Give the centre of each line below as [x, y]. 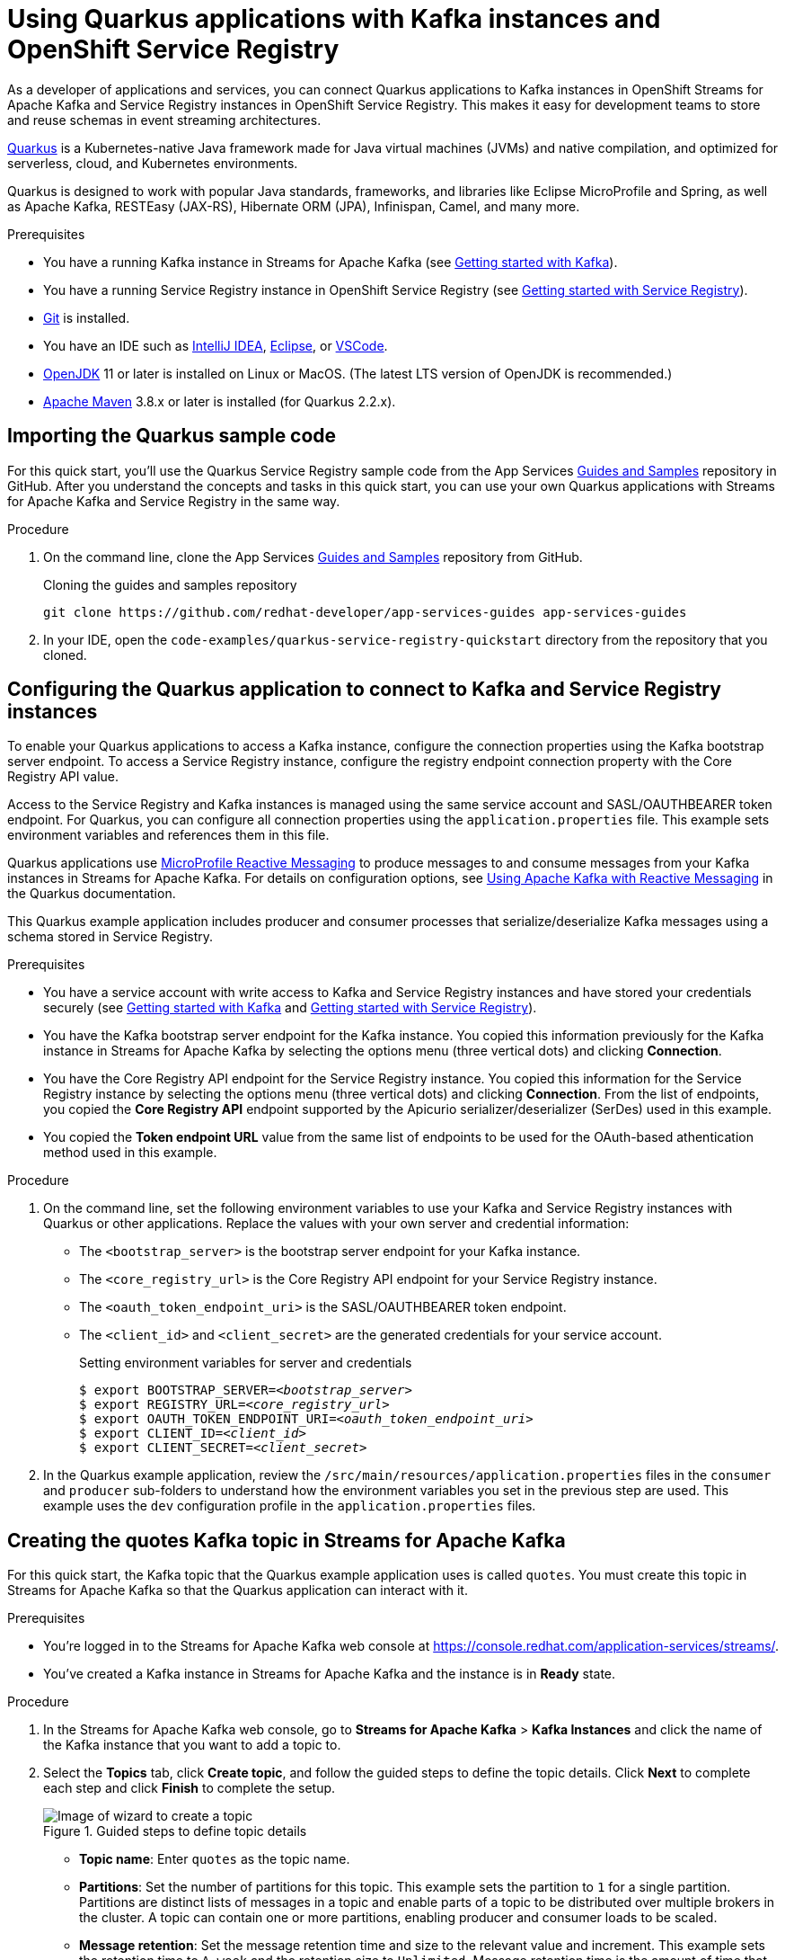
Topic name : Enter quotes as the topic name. [215, 1859]
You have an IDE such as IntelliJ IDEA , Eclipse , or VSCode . [216, 345]
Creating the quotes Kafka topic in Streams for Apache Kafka [287, 1540]
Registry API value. [63, 777]
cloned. [65, 655]
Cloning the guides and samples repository [170, 584]
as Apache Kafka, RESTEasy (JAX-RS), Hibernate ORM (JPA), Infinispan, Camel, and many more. [294, 206]
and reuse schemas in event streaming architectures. [164, 120]
